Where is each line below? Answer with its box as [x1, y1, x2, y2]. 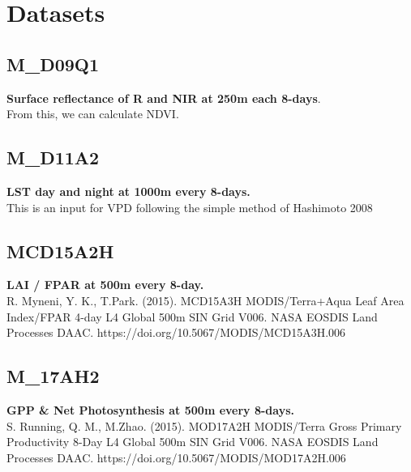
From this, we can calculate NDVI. [6, 105, 179, 122]
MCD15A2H [6, 238, 114, 263]
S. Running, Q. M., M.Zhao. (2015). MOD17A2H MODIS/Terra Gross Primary [6, 417, 402, 434]
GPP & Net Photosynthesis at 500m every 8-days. [6, 401, 295, 418]
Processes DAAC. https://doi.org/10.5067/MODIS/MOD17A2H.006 [6, 449, 346, 466]
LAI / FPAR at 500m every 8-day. [6, 276, 204, 293]
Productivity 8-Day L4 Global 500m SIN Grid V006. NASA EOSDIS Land [6, 433, 379, 450]
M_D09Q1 [6, 51, 100, 76]
